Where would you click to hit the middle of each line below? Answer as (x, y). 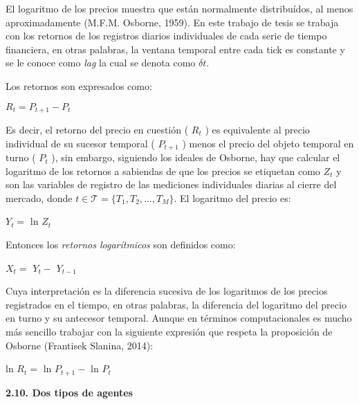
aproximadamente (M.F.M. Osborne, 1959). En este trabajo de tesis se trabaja (172, 22)
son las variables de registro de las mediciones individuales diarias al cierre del (171, 184)
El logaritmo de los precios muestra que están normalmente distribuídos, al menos (179, 8)
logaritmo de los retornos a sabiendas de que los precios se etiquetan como (163, 171)
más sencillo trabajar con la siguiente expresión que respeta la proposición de (169, 331)
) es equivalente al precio (257, 130)
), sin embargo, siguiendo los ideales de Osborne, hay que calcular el (196, 157)
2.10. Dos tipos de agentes (69, 392)
